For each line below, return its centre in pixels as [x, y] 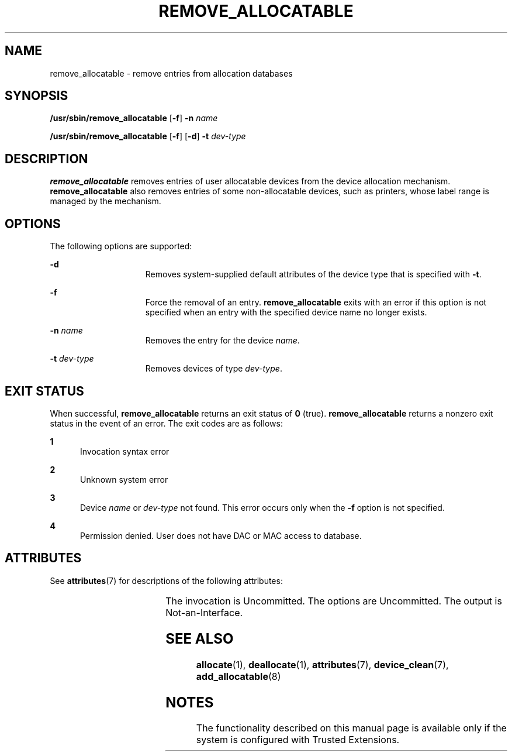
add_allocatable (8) [238, 676]
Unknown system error [124, 479]
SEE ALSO [200, 638]
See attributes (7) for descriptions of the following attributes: [166, 580]
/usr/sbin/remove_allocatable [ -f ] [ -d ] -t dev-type [148, 136]
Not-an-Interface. [204, 612]
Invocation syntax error [125, 451]
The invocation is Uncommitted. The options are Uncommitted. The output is [334, 601]
